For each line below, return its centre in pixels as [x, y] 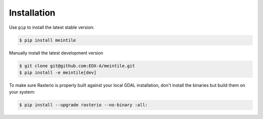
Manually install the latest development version [56, 53]
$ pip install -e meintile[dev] [58, 72]
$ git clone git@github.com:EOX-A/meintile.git [77, 66]
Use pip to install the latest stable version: [52, 27]
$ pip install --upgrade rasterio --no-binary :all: [84, 105]
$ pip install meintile [48, 40]
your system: [22, 92]
